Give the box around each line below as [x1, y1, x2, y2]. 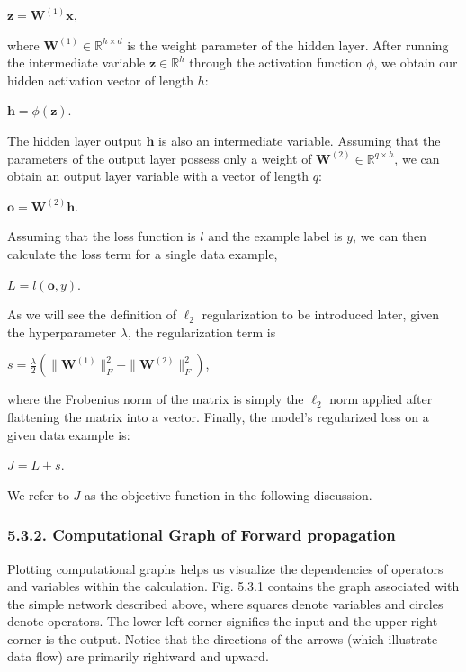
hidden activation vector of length [7, 70, 193, 89]
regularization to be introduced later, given [202, 305, 440, 324]
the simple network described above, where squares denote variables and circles [7, 594, 444, 613]
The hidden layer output [7, 130, 142, 149]
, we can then [353, 227, 427, 246]
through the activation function [189, 53, 363, 72]
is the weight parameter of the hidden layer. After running [127, 35, 449, 54]
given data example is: [7, 425, 130, 444]
